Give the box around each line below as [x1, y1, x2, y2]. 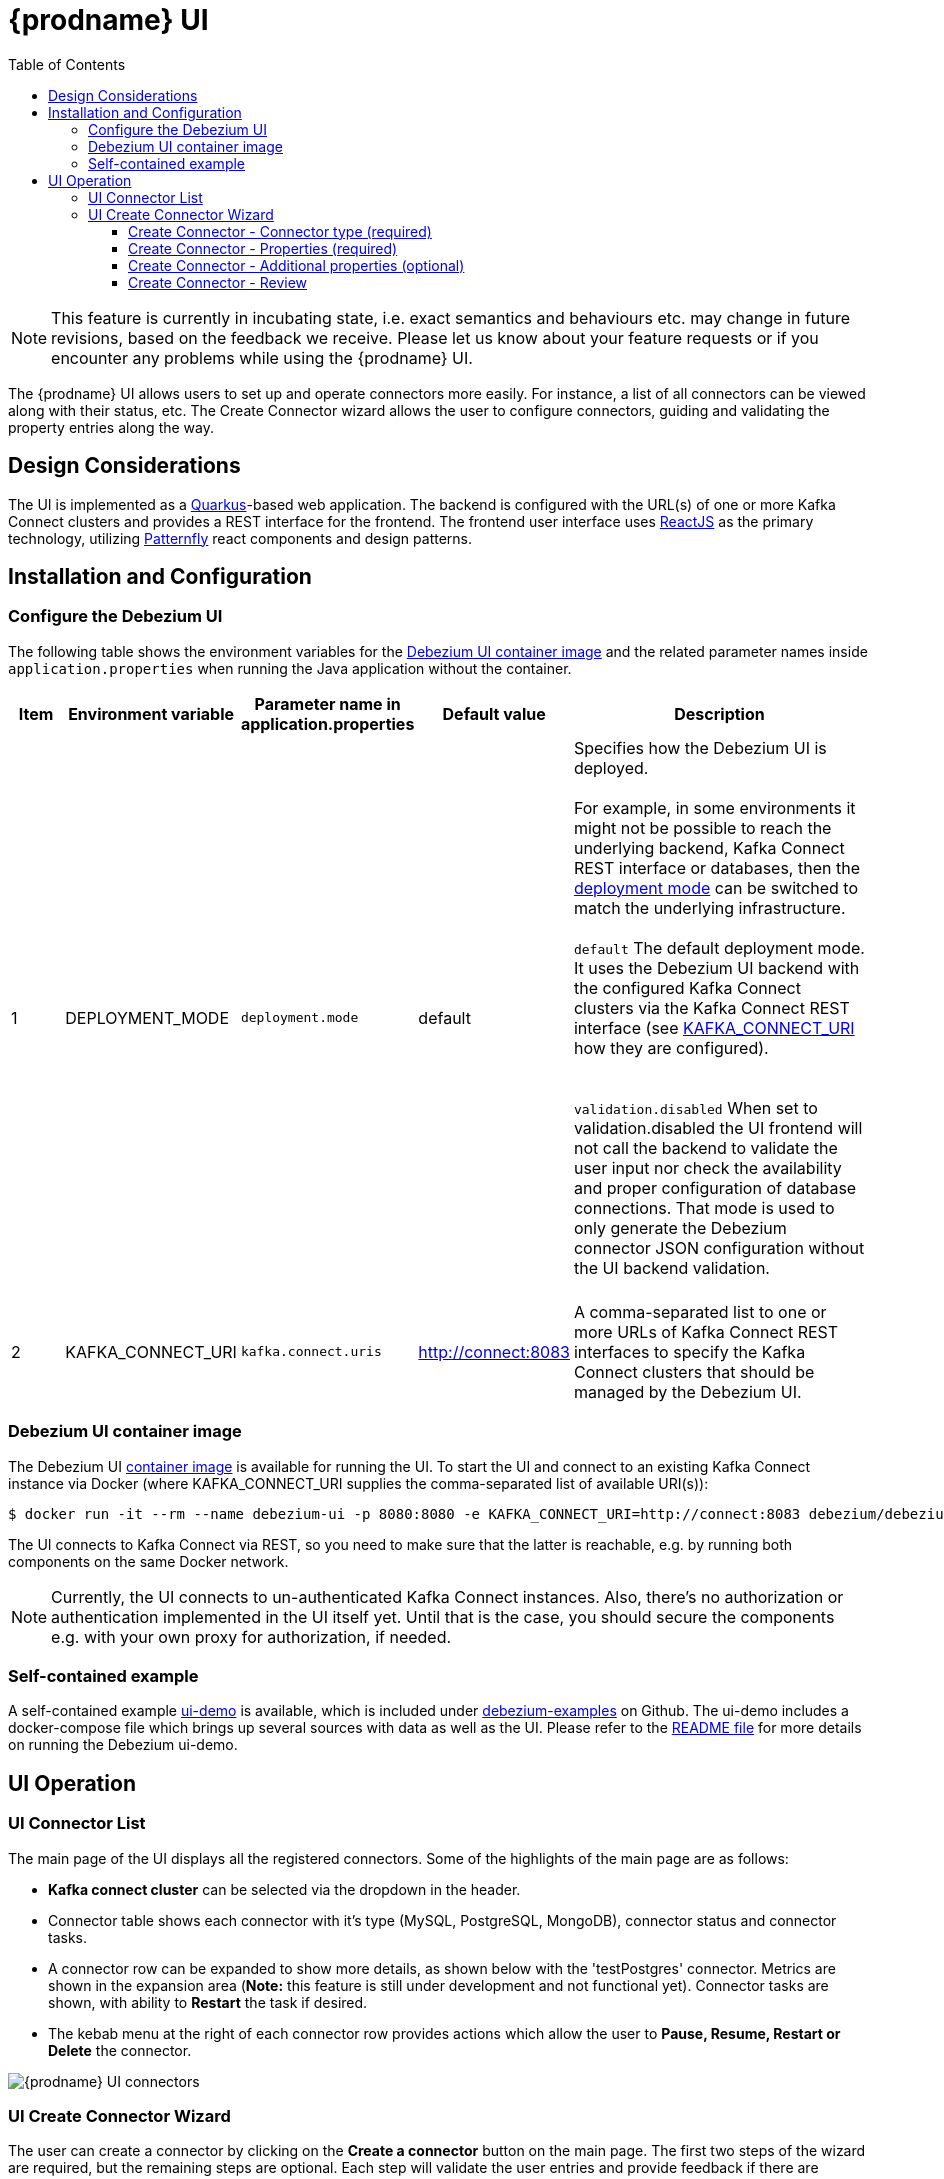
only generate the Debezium [573, 1217, 787, 1238]
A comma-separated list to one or [573, 1301, 827, 1322]
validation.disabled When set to [573, 1097, 818, 1118]
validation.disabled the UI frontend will [573, 1117, 863, 1138]
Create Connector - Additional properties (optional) [128, 256, 465, 274]
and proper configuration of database [573, 1177, 857, 1198]
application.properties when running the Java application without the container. [8, 659, 572, 677]
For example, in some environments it [573, 797, 856, 818]
